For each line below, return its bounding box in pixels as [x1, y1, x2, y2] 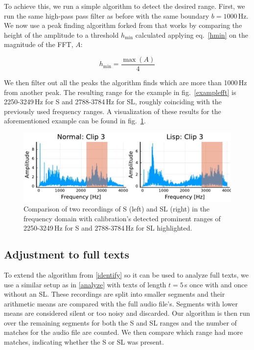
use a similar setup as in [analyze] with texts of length [4, 279, 166, 289]
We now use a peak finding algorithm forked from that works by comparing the [4, 20, 242, 30]
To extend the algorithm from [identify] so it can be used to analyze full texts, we [4, 269, 249, 280]
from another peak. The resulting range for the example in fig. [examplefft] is [4, 87, 236, 97]
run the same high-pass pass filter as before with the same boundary [4, 10, 209, 21]
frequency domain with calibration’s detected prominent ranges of [23, 213, 221, 223]
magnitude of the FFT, [4, 39, 73, 49]
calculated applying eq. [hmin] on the [135, 29, 249, 40]
